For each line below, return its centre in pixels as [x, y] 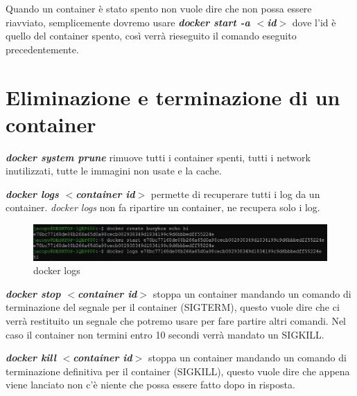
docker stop [33, 293]
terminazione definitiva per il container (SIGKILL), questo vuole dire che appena [178, 371]
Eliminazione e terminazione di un [173, 97]
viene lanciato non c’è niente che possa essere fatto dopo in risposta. [150, 385]
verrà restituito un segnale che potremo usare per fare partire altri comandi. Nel [176, 321]
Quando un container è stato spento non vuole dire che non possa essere [159, 8]
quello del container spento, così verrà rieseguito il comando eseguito [151, 36]
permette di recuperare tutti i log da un [235, 193]
